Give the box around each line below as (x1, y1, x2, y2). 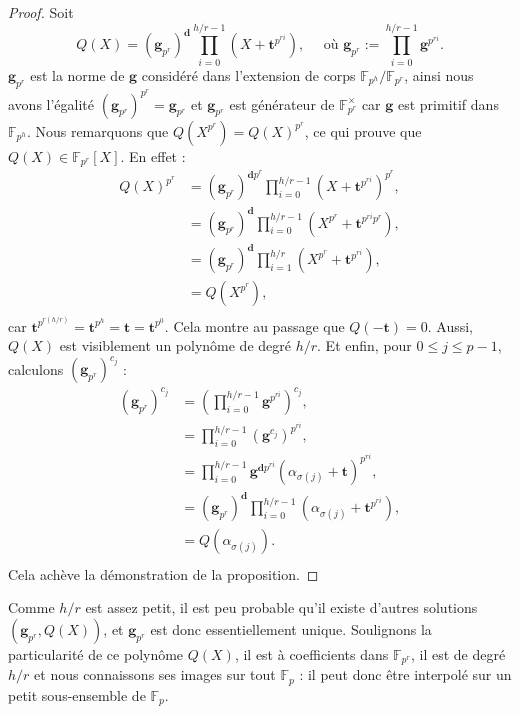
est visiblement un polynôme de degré (59, 335, 291, 356)
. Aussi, (427, 315, 473, 336)
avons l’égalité (8, 93, 95, 114)
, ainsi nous (404, 64, 474, 85)
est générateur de (229, 93, 335, 114)
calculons (8, 358, 64, 379)
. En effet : (120, 145, 186, 166)
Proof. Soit (8, 2, 74, 22)
